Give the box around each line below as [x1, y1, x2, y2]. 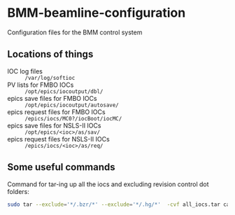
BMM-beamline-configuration [7, 5, 186, 21]
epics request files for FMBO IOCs [7, 107, 106, 116]
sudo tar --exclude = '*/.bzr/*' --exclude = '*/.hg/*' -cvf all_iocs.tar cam [7, 201, 233, 208]
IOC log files [7, 67, 43, 75]
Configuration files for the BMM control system [7, 28, 143, 36]
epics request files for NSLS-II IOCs [7, 134, 110, 143]
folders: [7, 187, 29, 195]
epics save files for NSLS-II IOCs [7, 121, 101, 130]
